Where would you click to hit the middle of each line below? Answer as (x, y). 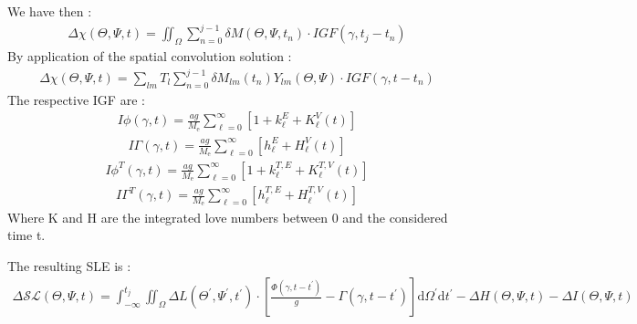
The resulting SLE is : (69, 265)
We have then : (50, 11)
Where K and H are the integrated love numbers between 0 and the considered (228, 217)
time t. (26, 235)
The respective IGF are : (76, 99)
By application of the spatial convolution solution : (150, 55)
